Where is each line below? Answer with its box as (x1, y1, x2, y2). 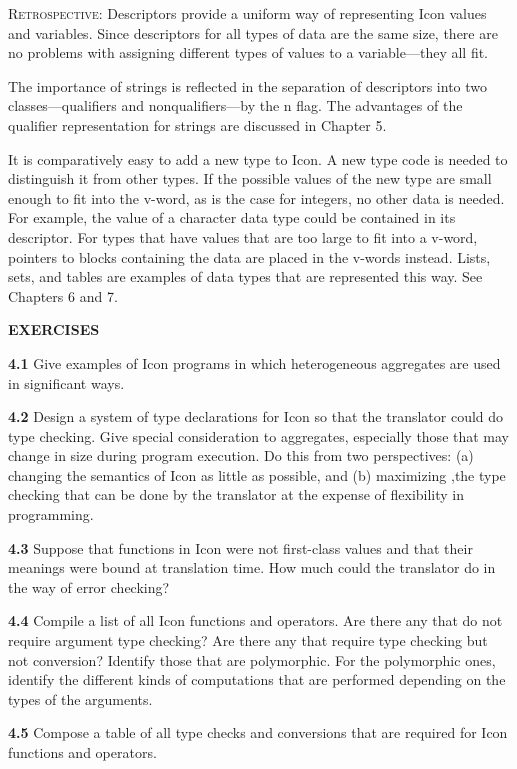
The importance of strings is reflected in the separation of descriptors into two (8, 75, 488, 96)
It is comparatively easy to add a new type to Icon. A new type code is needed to (8, 148, 508, 169)
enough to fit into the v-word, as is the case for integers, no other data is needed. (8, 187, 505, 208)
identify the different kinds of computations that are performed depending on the (8, 669, 506, 690)
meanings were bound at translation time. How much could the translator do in (8, 557, 496, 578)
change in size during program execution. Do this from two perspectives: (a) (8, 445, 474, 466)
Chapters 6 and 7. (8, 285, 118, 306)
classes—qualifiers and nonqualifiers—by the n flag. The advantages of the (8, 95, 463, 116)
